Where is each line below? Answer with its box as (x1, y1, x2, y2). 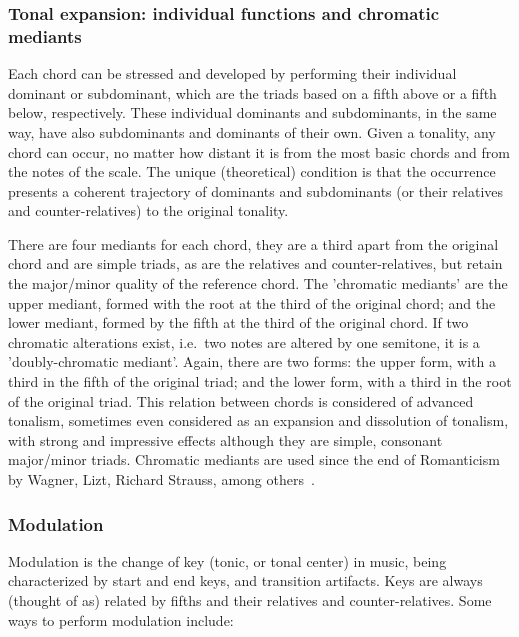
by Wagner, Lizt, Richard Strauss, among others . (8, 469, 315, 490)
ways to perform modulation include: (8, 609, 234, 630)
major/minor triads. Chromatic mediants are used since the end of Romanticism (8, 449, 500, 470)
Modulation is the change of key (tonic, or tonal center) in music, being (8, 550, 447, 571)
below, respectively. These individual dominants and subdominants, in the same (8, 102, 497, 123)
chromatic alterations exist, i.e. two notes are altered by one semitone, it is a (8, 331, 480, 352)
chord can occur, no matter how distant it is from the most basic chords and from (8, 141, 510, 162)
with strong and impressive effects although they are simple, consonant (8, 429, 443, 450)
